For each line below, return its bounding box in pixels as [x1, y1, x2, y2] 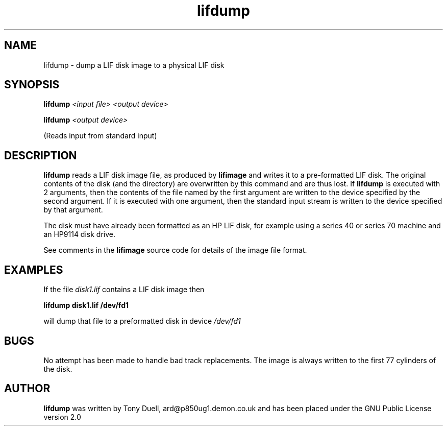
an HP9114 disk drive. [43, 230, 115, 239]
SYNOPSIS [4, 78, 60, 91]
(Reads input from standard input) [43, 131, 157, 140]
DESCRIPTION [4, 149, 77, 162]
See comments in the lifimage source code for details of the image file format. [43, 246, 307, 255]
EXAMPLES [4, 263, 63, 276]
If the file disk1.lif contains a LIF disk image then [43, 285, 205, 294]
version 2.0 [43, 412, 81, 421]
